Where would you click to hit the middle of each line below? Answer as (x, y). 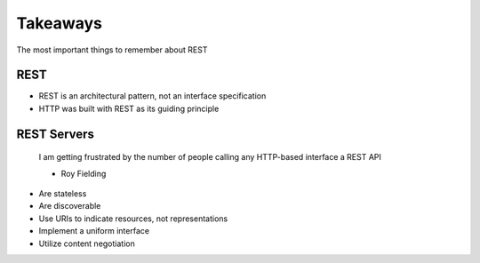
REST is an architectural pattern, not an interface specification (152, 96)
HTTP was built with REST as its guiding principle (129, 108)
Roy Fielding (84, 173)
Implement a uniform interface (94, 231)
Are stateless (63, 194)
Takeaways (59, 23)
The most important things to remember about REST (112, 50)
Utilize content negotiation (87, 243)
